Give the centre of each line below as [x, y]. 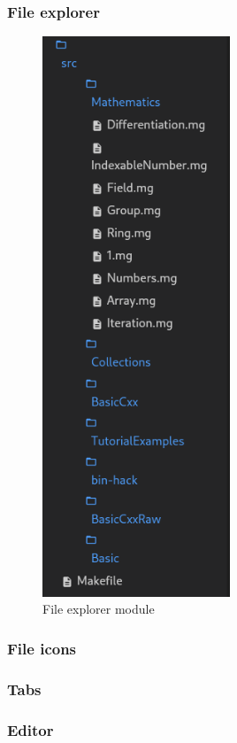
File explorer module [99, 609]
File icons [42, 648]
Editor [31, 729]
